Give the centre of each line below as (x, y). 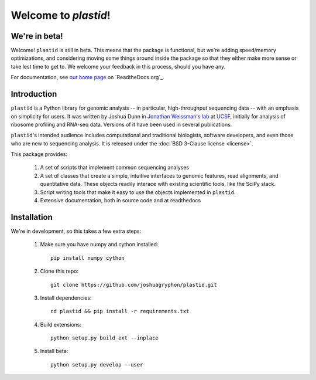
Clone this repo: (59, 271)
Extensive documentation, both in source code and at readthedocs (121, 201)
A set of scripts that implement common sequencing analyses (115, 168)
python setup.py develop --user (97, 364)
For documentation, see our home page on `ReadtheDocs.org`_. (87, 77)
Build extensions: (61, 324)
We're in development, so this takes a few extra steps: (76, 231)
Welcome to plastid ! (61, 15)
